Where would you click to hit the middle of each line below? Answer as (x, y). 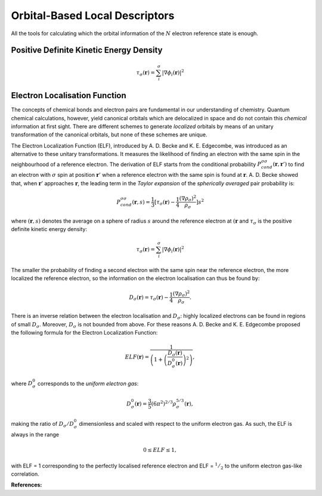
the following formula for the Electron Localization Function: (84, 333)
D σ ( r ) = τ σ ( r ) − (149, 298)
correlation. (25, 474)
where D (22, 383)
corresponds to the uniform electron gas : (88, 383)
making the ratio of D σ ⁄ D (43, 425)
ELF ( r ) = (137, 357)
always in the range (35, 434)
